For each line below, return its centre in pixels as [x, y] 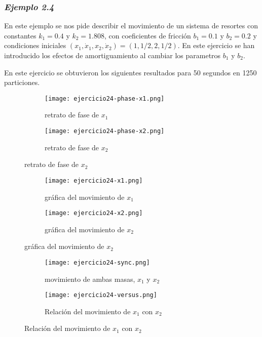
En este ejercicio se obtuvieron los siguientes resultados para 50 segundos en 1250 [130, 72]
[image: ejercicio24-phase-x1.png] [105, 98]
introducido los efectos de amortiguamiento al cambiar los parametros [113, 55]
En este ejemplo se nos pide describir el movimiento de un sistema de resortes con [131, 26]
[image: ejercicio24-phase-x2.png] [105, 131]
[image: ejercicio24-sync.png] [97, 262]
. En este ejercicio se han [216, 45]
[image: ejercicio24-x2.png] [94, 213]
